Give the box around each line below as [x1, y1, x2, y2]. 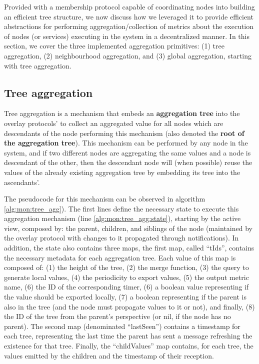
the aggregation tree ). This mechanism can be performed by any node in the [4, 137, 248, 148]
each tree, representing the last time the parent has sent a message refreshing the [4, 330, 252, 341]
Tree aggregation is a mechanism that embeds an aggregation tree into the [4, 108, 240, 118]
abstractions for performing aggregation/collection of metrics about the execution [4, 21, 254, 31]
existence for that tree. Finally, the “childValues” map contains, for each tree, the [4, 340, 253, 351]
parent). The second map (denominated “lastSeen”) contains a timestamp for [4, 320, 240, 331]
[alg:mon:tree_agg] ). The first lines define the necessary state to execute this [4, 203, 239, 213]
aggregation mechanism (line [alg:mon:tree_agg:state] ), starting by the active [4, 213, 241, 223]
